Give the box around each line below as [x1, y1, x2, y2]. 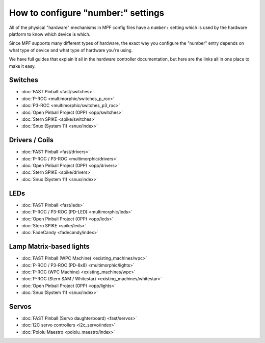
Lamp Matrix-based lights [9, 242, 90, 251]
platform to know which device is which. [9, 31, 91, 37]
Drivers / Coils [9, 136, 54, 144]
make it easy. [9, 63, 36, 69]
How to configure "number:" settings [9, 7, 164, 18]
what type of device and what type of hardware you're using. [9, 47, 133, 53]
